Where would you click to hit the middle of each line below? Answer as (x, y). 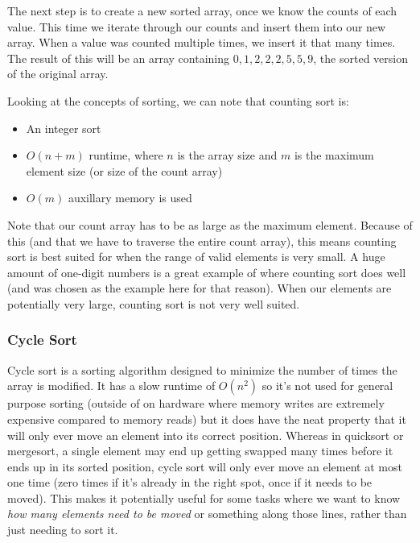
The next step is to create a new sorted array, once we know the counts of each (202, 10)
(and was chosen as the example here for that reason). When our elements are (200, 288)
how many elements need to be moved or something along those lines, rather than (207, 514)
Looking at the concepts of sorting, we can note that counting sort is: (178, 100)
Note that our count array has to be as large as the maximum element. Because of (210, 224)
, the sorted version (360, 58)
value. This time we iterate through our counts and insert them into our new (197, 26)
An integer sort (64, 128)
